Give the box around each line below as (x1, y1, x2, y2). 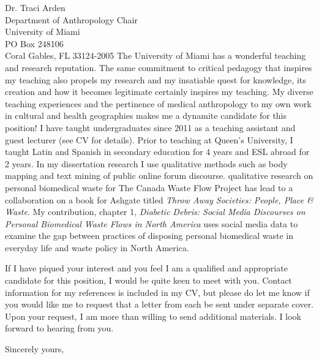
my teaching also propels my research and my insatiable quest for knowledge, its (5, 73, 306, 86)
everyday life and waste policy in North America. (5, 241, 189, 254)
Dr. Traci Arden (5, 1, 66, 13)
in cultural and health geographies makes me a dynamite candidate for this (5, 109, 287, 122)
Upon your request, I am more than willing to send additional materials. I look (5, 309, 301, 322)
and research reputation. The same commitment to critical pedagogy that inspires (5, 61, 312, 74)
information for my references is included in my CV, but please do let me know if (5, 285, 310, 298)
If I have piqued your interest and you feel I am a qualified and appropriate (5, 262, 288, 274)
